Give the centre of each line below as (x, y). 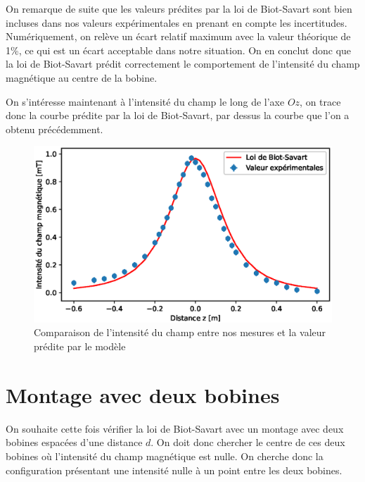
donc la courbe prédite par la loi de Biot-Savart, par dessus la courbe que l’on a (178, 115)
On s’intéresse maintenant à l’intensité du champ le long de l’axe (145, 101)
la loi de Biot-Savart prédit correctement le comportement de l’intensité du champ (183, 64)
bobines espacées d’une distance (74, 442)
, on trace (320, 101)
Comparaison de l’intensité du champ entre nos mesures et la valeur (180, 332)
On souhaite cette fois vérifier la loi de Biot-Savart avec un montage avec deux (175, 428)
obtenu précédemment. (55, 129)
